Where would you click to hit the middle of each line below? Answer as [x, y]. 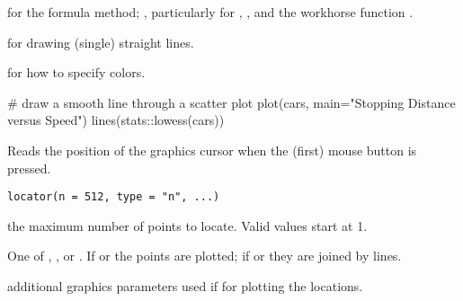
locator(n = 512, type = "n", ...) [114, 197]
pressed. [29, 168]
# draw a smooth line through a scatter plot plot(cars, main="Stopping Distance [231, 102]
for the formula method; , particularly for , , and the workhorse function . [210, 12]
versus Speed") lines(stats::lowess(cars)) [116, 120]
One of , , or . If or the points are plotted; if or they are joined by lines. [205, 256]
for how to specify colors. [76, 72]
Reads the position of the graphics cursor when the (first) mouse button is [212, 150]
